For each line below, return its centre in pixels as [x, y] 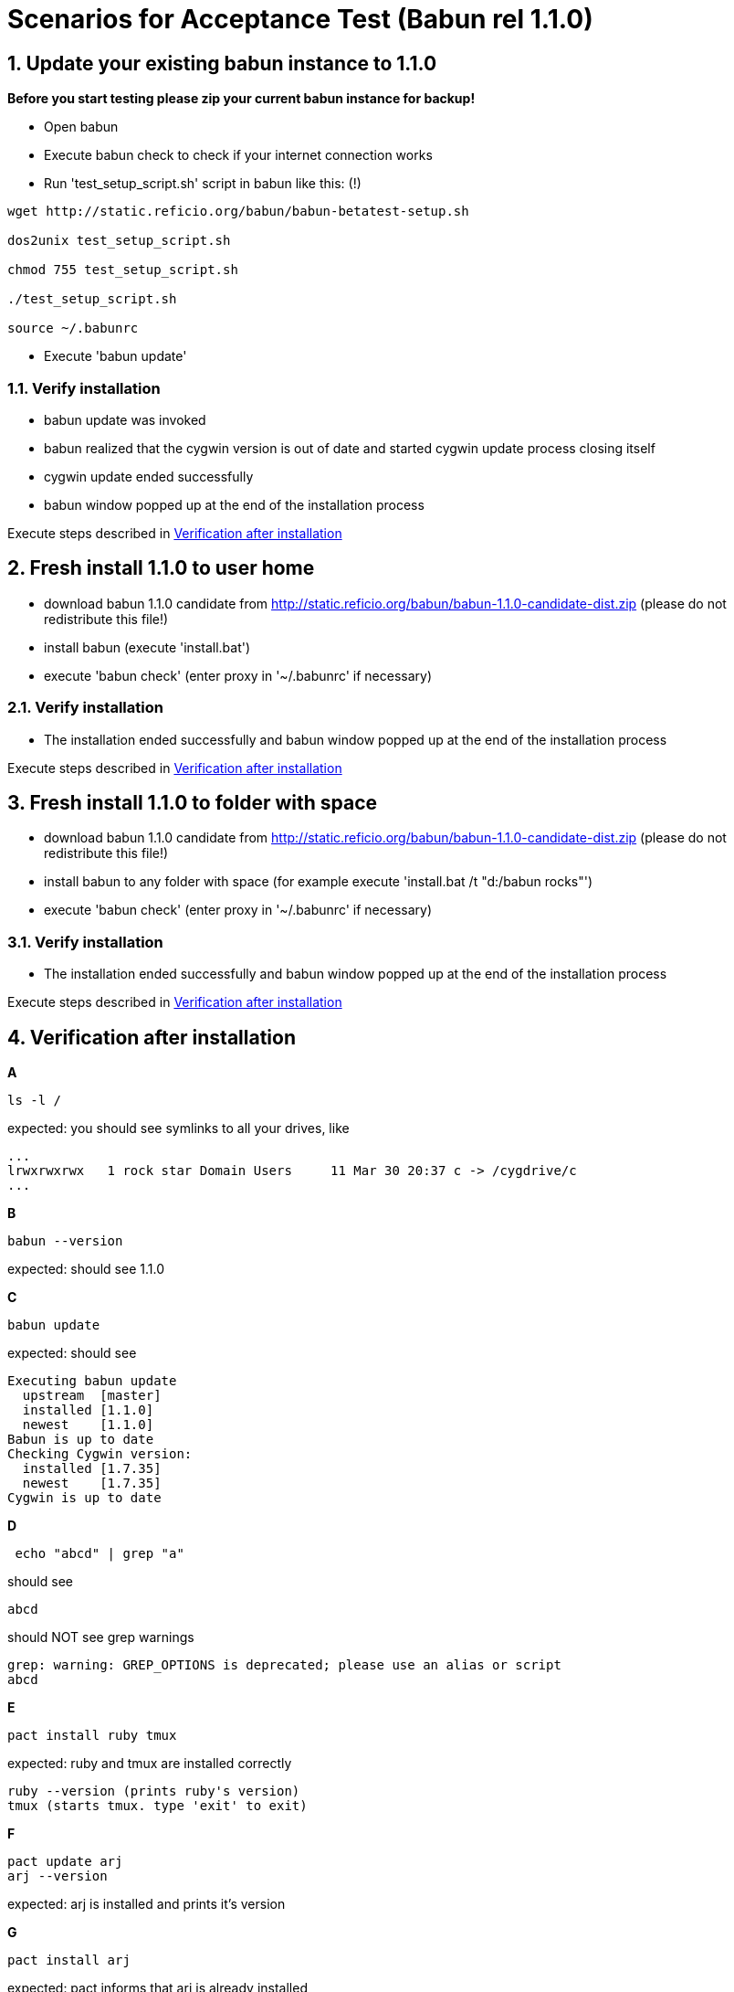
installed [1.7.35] [92, 1468]
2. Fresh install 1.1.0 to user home [161, 568]
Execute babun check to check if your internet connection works [238, 155]
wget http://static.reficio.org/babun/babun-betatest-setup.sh [238, 212]
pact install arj [69, 1960]
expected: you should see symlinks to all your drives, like [178, 1128]
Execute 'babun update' [115, 356]
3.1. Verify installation [85, 942]
